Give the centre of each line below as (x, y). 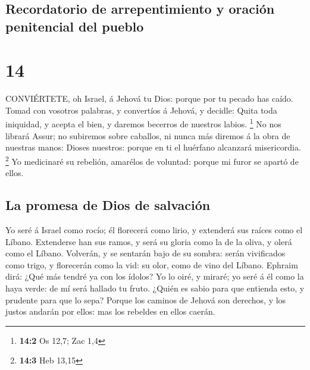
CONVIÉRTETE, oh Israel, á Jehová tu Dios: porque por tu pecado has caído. (149, 98)
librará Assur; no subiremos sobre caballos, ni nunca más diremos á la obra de (148, 135)
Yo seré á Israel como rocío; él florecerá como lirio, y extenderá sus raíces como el (154, 229)
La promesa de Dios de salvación (108, 205)
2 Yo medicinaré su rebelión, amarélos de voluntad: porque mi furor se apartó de (152, 160)
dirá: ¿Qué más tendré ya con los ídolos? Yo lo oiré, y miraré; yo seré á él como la (155, 276)
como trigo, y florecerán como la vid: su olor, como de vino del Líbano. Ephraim (152, 264)
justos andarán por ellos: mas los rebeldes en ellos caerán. (110, 311)
